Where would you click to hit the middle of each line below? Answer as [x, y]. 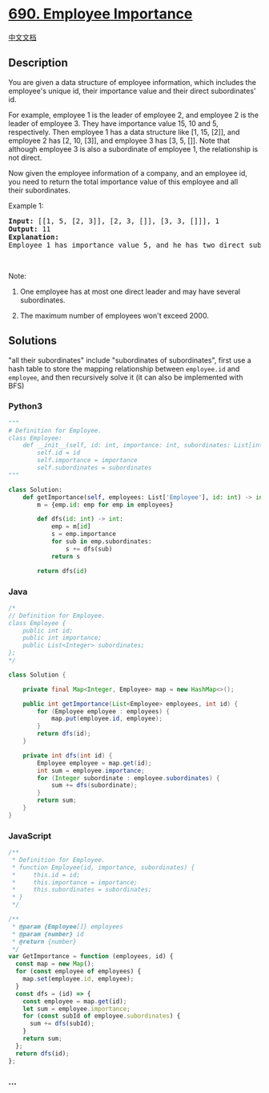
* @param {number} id [48, 934]
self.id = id [59, 453]
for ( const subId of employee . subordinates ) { [102, 1016]
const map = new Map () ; [55, 964]
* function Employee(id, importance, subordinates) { [103, 867]
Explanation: [34, 237]
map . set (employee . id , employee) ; [78, 979]
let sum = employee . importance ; [76, 1009]
